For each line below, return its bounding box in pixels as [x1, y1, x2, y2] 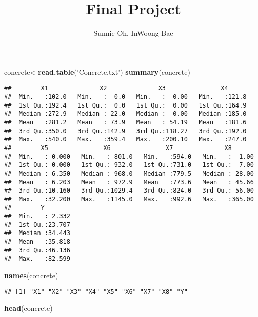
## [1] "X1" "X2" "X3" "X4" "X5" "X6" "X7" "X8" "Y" [4, 288, 188, 295]
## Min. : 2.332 [4, 213, 70, 220]
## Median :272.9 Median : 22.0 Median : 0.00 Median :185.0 [4, 110, 247, 118]
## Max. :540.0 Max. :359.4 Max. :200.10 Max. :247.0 [4, 136, 247, 143]
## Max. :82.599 [4, 255, 70, 263]
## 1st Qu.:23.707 [4, 221, 70, 228]
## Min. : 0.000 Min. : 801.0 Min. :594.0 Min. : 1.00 [4, 153, 254, 160]
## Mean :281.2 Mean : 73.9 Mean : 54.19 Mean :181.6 [4, 118, 247, 126]
